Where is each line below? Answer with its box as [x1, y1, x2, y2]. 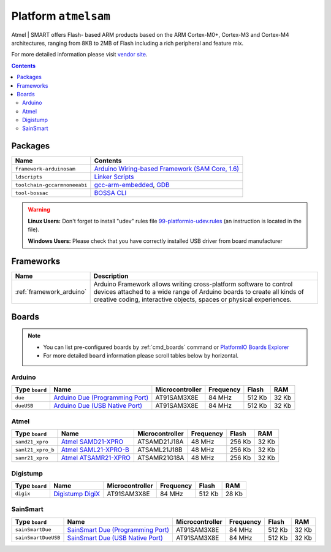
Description [93, 272, 129, 280]
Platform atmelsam [11, 9, 110, 23]
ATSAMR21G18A [137, 454, 185, 462]
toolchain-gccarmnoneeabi [15, 182, 88, 188]
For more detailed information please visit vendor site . [11, 51, 148, 58]
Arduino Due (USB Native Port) [53, 402, 143, 410]
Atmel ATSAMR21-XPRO [61, 454, 131, 462]
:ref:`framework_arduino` [15, 288, 87, 296]
